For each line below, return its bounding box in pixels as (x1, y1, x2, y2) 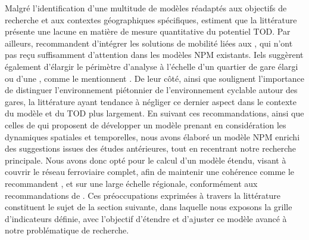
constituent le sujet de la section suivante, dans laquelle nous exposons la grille (5, 201, 292, 213)
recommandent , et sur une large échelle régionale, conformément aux (5, 177, 258, 189)
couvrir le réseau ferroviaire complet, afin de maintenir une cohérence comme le (5, 165, 295, 178)
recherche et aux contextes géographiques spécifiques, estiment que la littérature (5, 13, 297, 26)
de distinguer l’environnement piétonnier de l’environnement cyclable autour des (5, 84, 298, 96)
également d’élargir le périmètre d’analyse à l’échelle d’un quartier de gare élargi (5, 60, 298, 72)
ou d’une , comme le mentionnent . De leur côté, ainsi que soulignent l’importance (5, 72, 304, 84)
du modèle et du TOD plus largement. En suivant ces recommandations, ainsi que (5, 107, 304, 119)
